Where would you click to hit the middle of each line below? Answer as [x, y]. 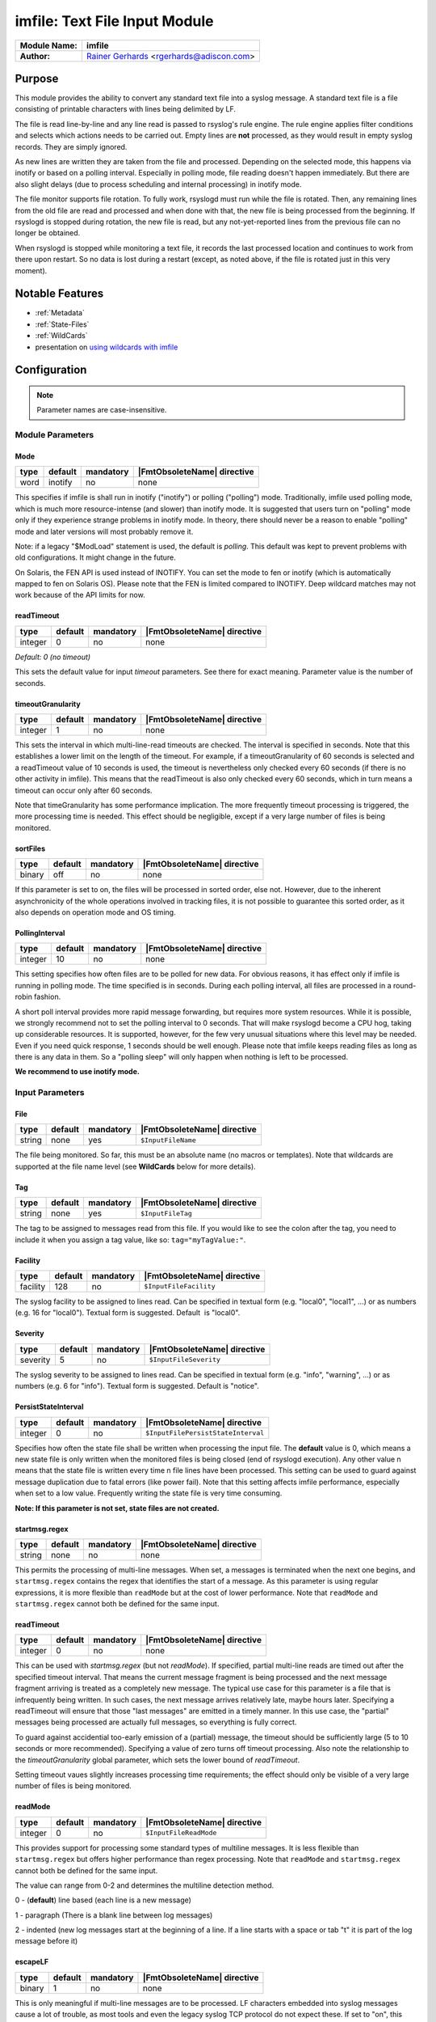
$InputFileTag [166, 1213]
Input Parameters [50, 1093]
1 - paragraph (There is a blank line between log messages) [114, 1915]
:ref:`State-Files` [62, 324]
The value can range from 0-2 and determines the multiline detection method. [145, 1885]
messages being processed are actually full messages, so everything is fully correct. [156, 1722]
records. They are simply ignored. [71, 146]
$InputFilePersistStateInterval [205, 1433]
